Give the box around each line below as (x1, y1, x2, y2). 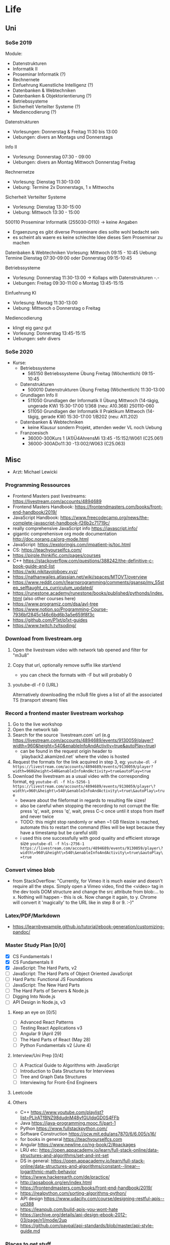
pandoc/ (12, 929, 30, 935)
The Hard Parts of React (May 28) (20, 1036, 91, 1042)
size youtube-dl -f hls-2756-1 (20, 840, 84, 846)
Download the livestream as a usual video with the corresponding (12, 773, 149, 779)
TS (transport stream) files (12, 697, 68, 703)
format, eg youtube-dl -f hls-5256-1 (12, 778, 90, 784)
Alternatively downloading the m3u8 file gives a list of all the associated (12, 692, 163, 698)
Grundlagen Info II (20, 392, 58, 398)
